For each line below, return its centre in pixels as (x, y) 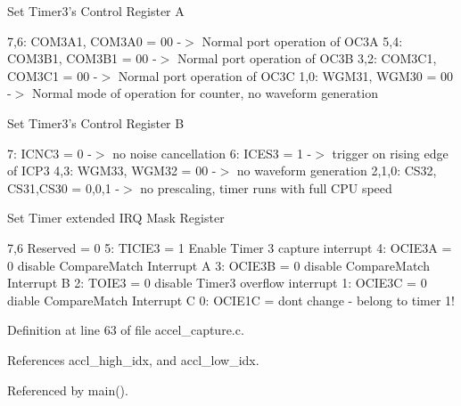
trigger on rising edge (390, 153)
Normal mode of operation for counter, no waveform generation (205, 93)
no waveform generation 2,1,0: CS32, (337, 171)
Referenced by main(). (68, 390)
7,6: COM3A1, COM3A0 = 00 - (95, 41)
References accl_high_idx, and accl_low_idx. (133, 359)
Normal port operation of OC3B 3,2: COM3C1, (307, 58)
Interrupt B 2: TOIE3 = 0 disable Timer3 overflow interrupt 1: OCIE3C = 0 (217, 283)
